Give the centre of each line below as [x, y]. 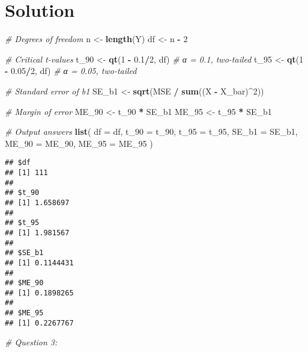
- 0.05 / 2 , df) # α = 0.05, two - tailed [71, 71]
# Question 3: [31, 342]
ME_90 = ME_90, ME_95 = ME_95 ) [79, 143]
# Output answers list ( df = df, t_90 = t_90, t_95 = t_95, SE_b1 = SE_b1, [151, 131]
